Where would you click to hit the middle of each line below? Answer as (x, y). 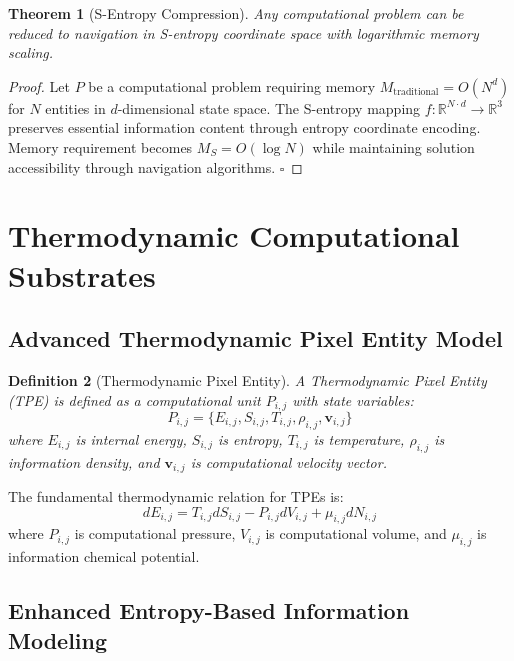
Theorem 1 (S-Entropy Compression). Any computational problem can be (236, 13)
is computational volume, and (356, 533)
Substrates (82, 274)
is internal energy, (131, 438)
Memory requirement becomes (100, 146)
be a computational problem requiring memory (232, 85)
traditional (416, 92)
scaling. (31, 52)
